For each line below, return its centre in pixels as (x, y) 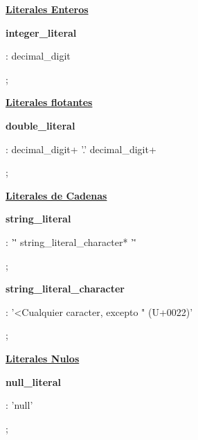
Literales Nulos (43, 358)
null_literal (34, 381)
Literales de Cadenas (56, 195)
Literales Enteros (47, 9)
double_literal (40, 125)
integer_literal (41, 32)
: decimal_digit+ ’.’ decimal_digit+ (81, 149)
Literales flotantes (49, 102)
